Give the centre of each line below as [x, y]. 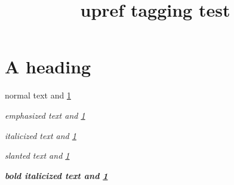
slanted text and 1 [37, 155]
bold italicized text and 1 [56, 175]
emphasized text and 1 [45, 115]
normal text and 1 [38, 95]
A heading [48, 67]
